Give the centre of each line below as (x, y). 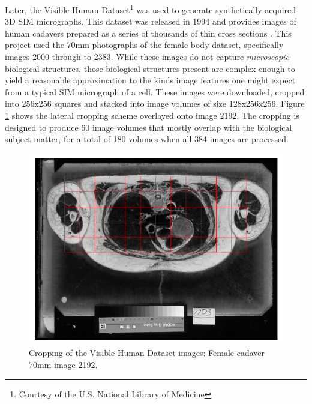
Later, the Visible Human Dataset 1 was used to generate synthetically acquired (151, 9)
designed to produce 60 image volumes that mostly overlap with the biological (148, 127)
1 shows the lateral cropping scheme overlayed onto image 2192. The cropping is (152, 115)
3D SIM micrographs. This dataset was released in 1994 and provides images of (151, 21)
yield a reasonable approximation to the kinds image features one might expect (150, 80)
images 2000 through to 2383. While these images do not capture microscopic (147, 57)
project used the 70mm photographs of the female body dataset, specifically (144, 45)
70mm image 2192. (63, 364)
